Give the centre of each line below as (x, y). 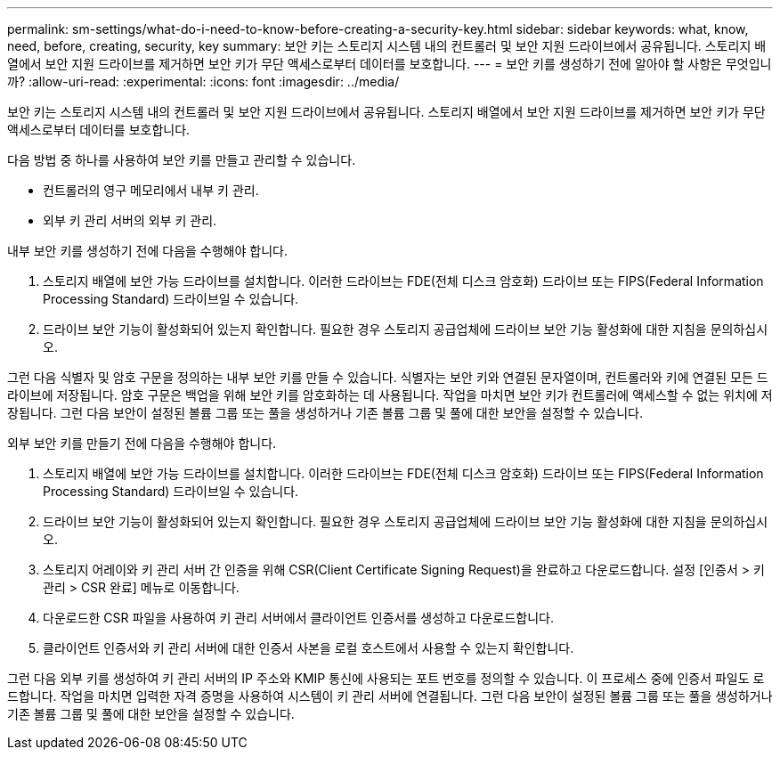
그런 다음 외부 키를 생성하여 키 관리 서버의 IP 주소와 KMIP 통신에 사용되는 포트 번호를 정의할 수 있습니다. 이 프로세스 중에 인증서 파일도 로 (386, 678)
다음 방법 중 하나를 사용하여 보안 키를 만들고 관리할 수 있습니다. (182, 160)
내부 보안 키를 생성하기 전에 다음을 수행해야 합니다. (147, 251)
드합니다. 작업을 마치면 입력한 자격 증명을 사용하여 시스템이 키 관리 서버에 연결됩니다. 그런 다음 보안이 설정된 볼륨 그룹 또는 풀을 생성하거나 (390, 696)
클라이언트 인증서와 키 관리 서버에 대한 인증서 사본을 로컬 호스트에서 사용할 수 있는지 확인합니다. (309, 648)
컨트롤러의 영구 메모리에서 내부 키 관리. (151, 190)
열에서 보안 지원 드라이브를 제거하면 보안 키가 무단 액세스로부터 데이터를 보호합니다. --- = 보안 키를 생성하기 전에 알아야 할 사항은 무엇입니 (390, 64)
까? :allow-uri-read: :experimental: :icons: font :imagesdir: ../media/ (203, 81)
